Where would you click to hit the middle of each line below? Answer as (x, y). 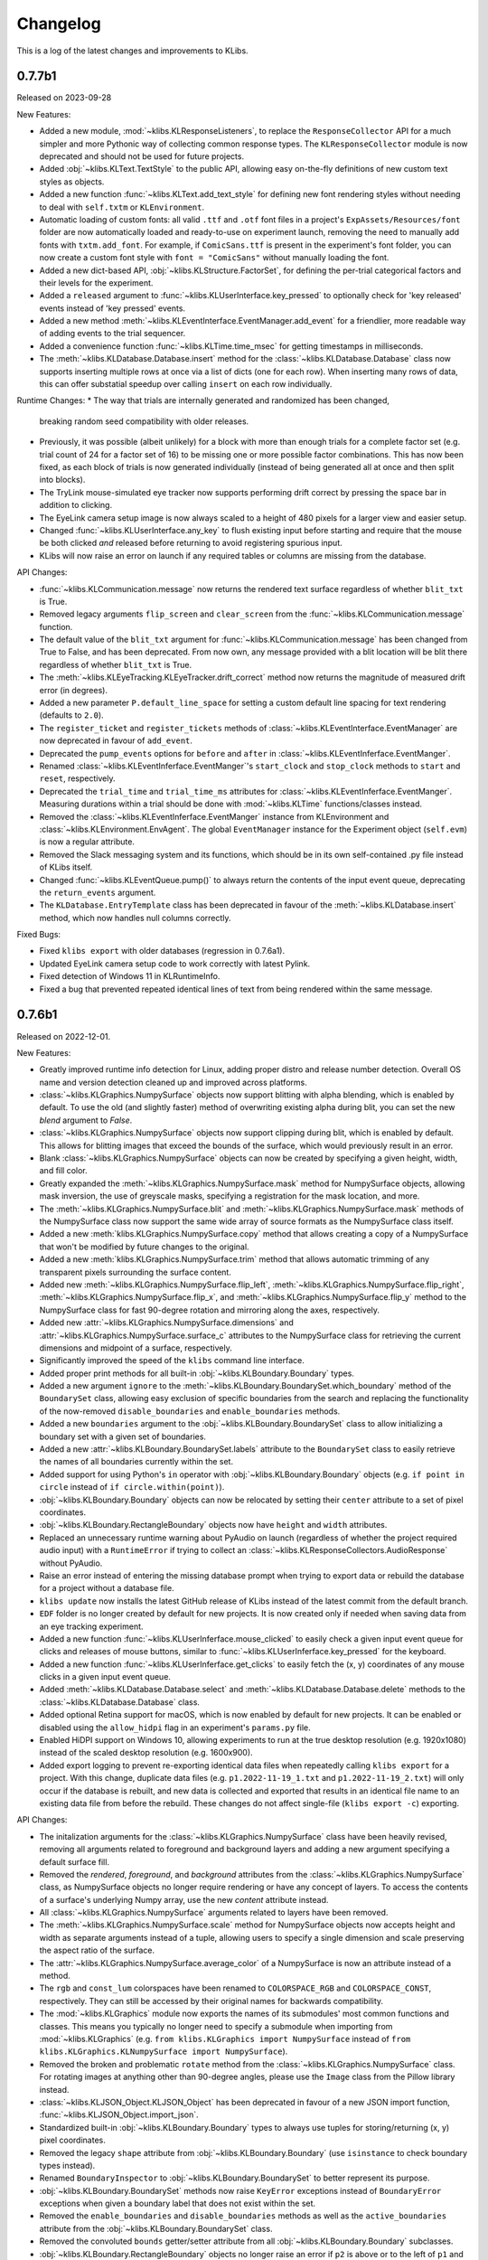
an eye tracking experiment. (91, 1626)
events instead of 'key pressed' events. (112, 308)
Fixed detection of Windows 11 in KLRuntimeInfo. (130, 976)
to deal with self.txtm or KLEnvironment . (122, 207)
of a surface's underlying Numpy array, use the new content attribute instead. (184, 1899)
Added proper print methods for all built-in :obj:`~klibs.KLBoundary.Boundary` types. (197, 1373)
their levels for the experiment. (96, 282)
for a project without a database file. (107, 1588)
